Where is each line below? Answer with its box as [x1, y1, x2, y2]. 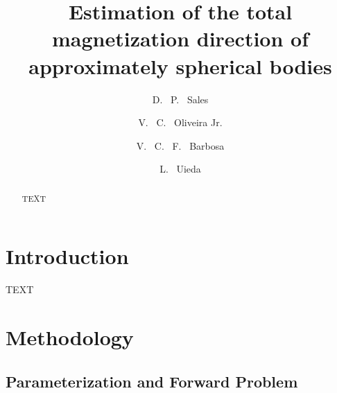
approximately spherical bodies [28, 51, 332, 80]
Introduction [6, 242, 129, 270]
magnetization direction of [51, 24, 309, 53]
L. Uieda [159, 161, 201, 176]
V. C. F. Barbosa [136, 138, 225, 152]
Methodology [6, 323, 134, 351]
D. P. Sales [152, 91, 209, 106]
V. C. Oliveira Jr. [138, 115, 223, 130]
